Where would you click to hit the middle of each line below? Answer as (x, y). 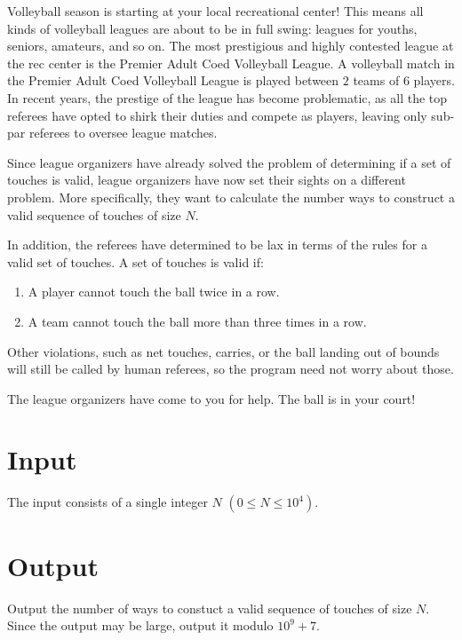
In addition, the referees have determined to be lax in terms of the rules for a (217, 245)
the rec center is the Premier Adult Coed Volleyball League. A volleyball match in (231, 63)
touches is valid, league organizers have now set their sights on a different (207, 180)
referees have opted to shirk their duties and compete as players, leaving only (217, 115)
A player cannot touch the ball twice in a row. (154, 292)
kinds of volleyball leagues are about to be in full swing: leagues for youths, (212, 28)
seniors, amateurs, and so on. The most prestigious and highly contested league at (231, 46)
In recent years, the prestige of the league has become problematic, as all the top (227, 97)
